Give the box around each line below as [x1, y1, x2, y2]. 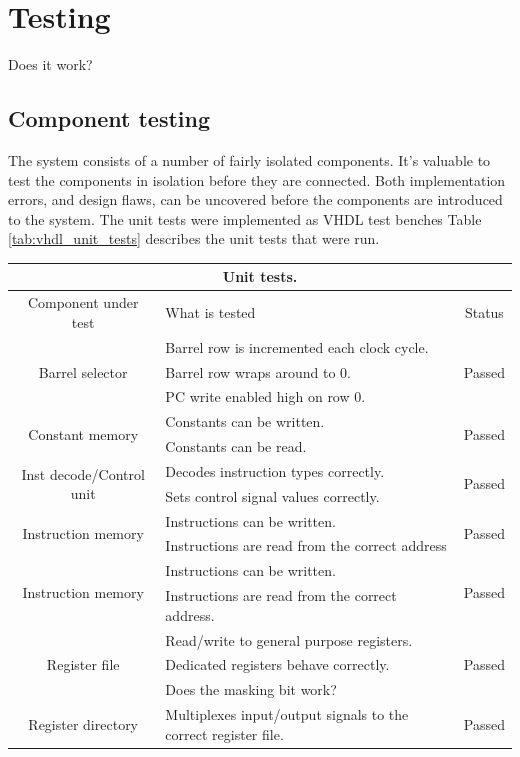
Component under [27, 292, 139, 313]
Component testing [8, 103, 211, 134]
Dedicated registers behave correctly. [165, 654, 390, 675]
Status [464, 302, 504, 323]
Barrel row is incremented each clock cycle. [165, 336, 429, 357]
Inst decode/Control [21, 463, 145, 484]
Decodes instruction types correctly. [165, 460, 385, 481]
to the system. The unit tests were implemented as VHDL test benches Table [8, 208, 482, 229]
